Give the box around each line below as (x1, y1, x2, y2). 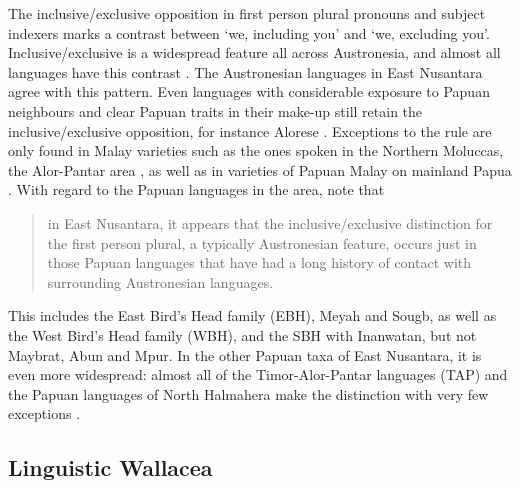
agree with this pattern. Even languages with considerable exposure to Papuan (8, 81, 490, 102)
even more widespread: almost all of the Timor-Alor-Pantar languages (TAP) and (8, 364, 508, 385)
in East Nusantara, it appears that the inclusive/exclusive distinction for (47, 212, 493, 233)
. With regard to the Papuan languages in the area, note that (8, 179, 385, 200)
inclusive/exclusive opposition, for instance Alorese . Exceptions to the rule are (8, 120, 492, 141)
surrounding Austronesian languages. (47, 271, 274, 292)
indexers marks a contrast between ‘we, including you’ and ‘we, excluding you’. (8, 22, 490, 43)
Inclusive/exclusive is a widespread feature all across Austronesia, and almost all (8, 42, 501, 63)
